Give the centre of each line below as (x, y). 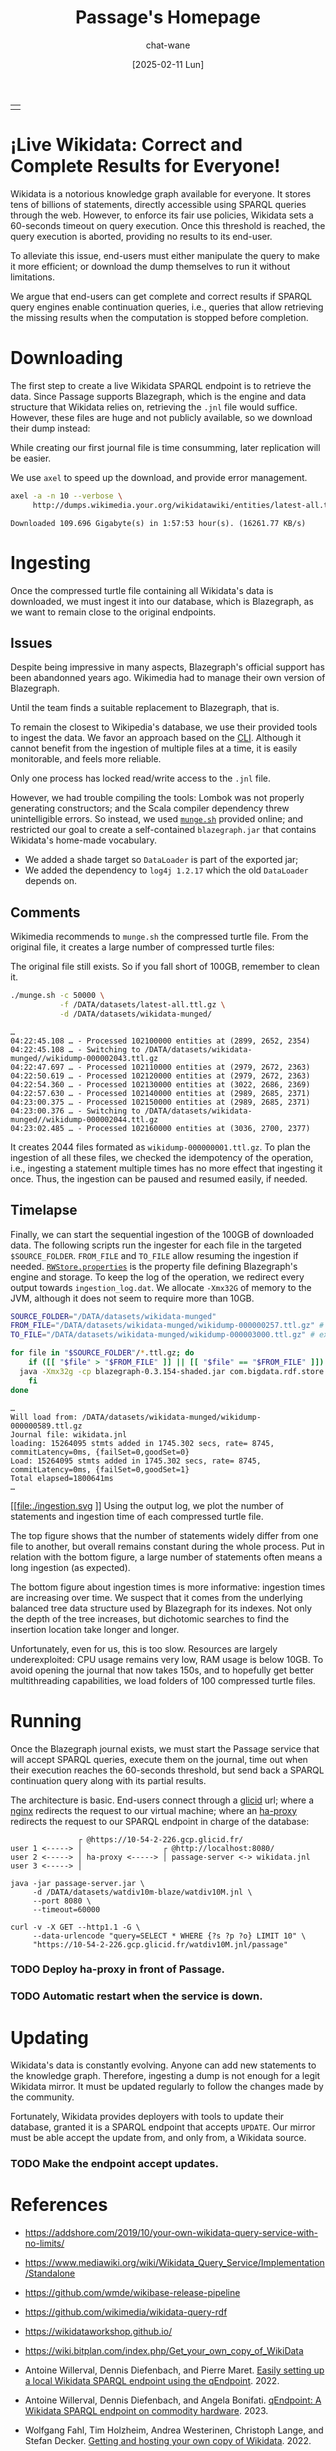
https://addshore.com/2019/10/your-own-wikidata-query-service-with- (171, 2233)
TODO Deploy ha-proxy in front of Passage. (117, 1969)
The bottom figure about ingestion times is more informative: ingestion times (168, 1587)
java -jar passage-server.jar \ (77, 1883)
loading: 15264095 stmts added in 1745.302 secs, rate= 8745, (142, 1443)
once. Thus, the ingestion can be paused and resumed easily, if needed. (159, 1178)
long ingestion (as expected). (70, 1567)
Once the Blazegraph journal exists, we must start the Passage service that (165, 1748)
